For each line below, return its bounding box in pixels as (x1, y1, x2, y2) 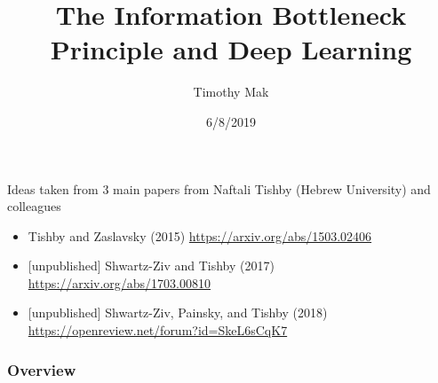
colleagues (7, 197, 61, 215)
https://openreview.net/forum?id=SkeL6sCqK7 (28, 321, 288, 340)
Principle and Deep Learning (50, 31, 412, 67)
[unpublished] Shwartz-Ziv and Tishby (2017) (28, 256, 275, 275)
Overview (7, 358, 76, 380)
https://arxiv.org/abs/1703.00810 (28, 273, 211, 292)
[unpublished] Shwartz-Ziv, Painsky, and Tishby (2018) (28, 303, 328, 322)
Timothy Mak (193, 82, 269, 101)
